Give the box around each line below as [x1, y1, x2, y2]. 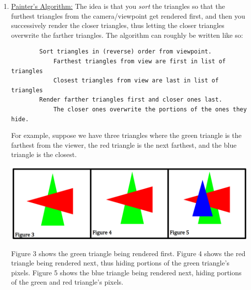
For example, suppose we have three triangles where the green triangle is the [11, 130, 242, 140]
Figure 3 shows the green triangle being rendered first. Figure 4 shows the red [11, 248, 246, 258]
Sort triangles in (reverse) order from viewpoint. [39, 48, 212, 55]
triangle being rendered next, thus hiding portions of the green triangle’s [11, 258, 230, 268]
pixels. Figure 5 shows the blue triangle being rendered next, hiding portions [11, 267, 242, 277]
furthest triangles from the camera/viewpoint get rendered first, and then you [11, 10, 245, 21]
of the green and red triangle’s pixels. [11, 277, 123, 287]
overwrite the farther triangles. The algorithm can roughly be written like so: [11, 29, 243, 40]
